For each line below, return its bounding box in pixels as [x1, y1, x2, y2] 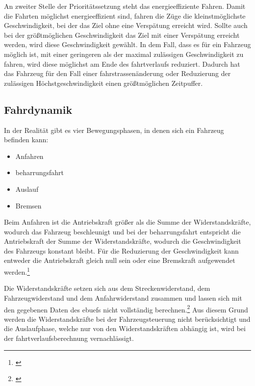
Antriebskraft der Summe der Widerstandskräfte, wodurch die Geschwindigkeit [4, 236, 241, 246]
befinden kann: [4, 134, 49, 145]
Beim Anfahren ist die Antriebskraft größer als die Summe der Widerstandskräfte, [4, 217, 251, 227]
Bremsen [15, 200, 42, 210]
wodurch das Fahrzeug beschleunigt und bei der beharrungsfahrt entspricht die [4, 226, 241, 236]
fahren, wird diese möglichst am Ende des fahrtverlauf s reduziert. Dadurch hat [4, 58, 240, 69]
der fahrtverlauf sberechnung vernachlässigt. [4, 333, 134, 343]
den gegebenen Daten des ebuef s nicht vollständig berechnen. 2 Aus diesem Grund [4, 303, 248, 314]
